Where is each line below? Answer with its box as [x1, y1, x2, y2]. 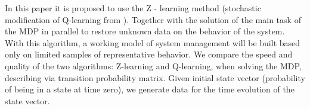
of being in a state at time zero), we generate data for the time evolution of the [5, 83, 294, 95]
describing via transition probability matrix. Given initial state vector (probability [5, 71, 305, 84]
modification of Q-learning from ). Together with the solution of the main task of [5, 13, 301, 25]
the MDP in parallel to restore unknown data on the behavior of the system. [5, 25, 285, 37]
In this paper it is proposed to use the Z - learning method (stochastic [5, 2, 261, 14]
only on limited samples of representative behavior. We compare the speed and [5, 48, 293, 60]
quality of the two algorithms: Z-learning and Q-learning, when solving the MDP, [5, 59, 302, 72]
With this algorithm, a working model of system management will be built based [5, 36, 300, 49]
